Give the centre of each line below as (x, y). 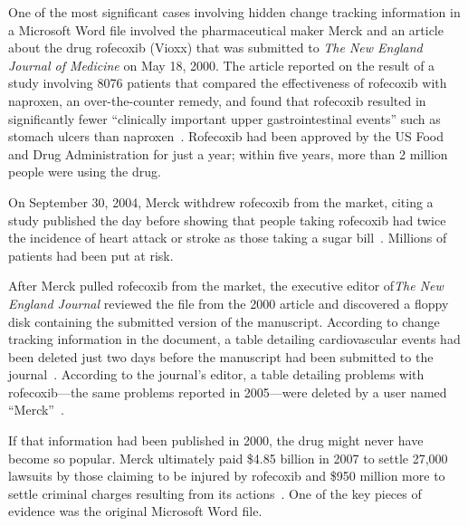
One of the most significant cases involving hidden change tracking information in (234, 12)
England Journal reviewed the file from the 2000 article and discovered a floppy (229, 303)
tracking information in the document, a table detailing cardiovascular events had (234, 339)
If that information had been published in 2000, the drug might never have (216, 440)
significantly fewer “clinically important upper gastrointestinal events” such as (224, 118)
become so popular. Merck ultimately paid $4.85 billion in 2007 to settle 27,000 (228, 458)
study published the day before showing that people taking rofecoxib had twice (227, 220)
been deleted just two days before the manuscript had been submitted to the (221, 356)
